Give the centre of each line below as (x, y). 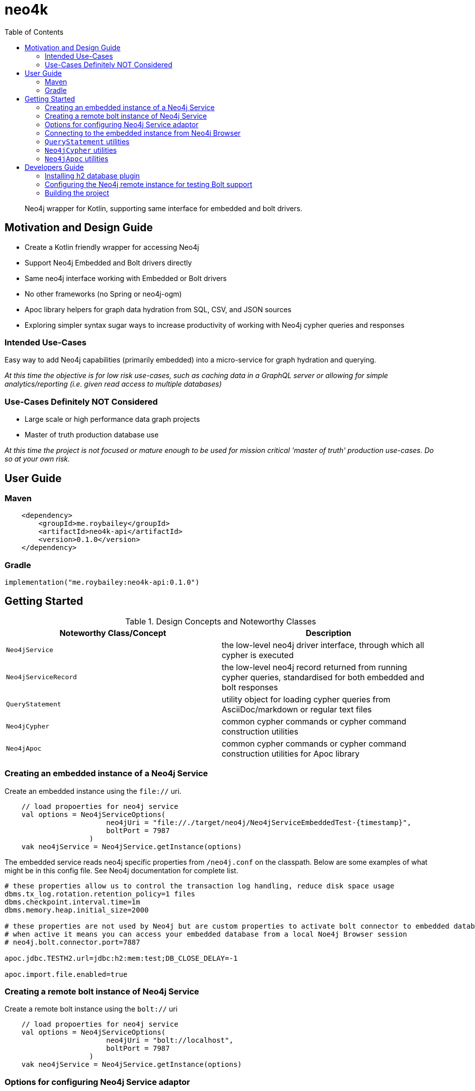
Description (328, 633)
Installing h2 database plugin (92, 175)
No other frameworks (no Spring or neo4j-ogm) (103, 294)
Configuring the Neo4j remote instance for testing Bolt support (149, 184)
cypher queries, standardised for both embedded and (323, 677)
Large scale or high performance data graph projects (112, 419)
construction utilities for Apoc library (291, 753)
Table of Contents (34, 32)
